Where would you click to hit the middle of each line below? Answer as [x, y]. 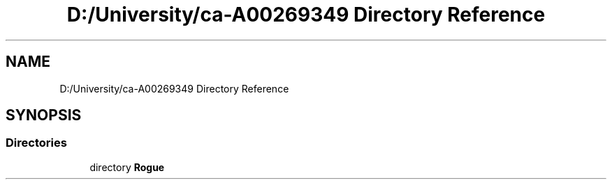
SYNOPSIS [44, 115]
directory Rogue [127, 167]
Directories [36, 143]
